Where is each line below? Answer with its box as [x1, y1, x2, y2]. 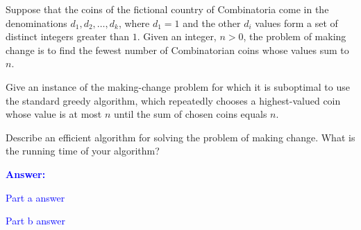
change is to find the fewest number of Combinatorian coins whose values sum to [6, 42, 349, 57]
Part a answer [6, 190, 65, 204]
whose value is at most [6, 107, 102, 121]
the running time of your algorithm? [6, 143, 160, 158]
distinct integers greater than [6, 29, 129, 44]
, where [118, 15, 150, 30]
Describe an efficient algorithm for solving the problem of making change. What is [6, 130, 355, 144]
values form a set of [255, 15, 338, 30]
